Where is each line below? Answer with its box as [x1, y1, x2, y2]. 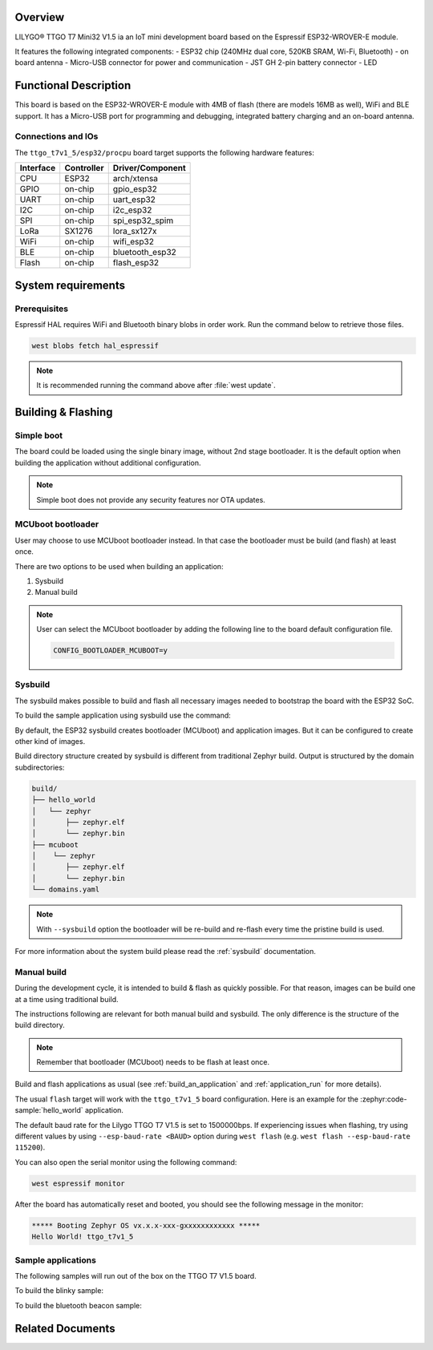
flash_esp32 [112, 257, 160, 269]
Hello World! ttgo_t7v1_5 [31, 1232, 134, 1242]
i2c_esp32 [112, 204, 152, 216]
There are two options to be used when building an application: [14, 561, 224, 571]
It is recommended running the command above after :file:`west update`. [36, 381, 276, 390]
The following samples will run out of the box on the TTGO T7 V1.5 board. [14, 1271, 257, 1280]
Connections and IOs [14, 131, 99, 142]
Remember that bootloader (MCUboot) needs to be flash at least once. [36, 1057, 270, 1067]
